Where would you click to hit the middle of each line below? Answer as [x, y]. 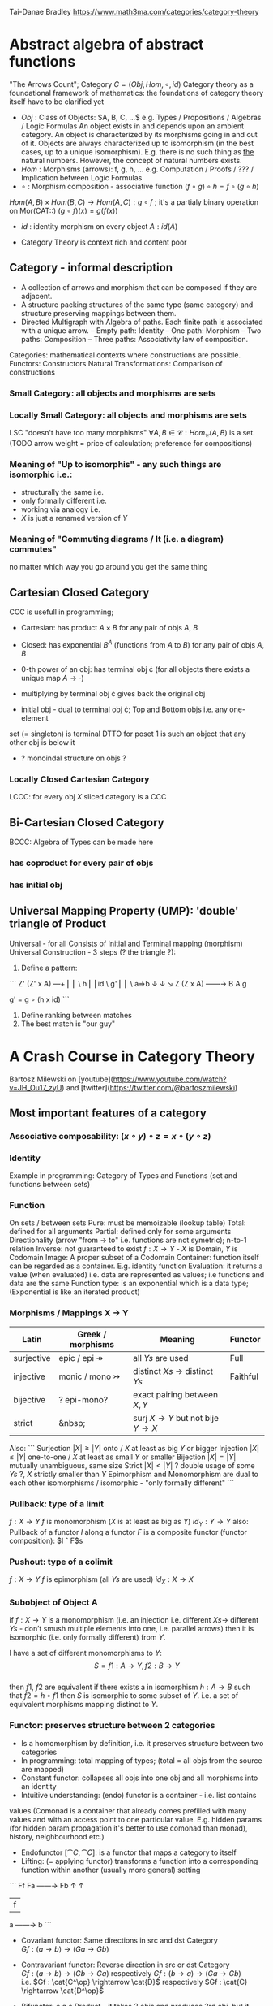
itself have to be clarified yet [57, 102]
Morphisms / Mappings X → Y [69, 1313]
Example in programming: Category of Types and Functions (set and [123, 1176]
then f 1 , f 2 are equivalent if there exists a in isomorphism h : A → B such [130, 1687]
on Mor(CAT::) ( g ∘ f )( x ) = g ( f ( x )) [64, 210]
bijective [30, 1399]
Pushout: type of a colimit [61, 1562]
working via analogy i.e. [60, 509]
